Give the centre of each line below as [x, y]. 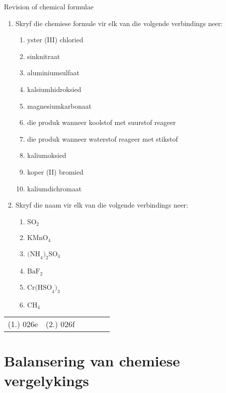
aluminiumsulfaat [53, 73]
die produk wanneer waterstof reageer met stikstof [102, 138]
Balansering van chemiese [92, 361]
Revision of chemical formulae [49, 6]
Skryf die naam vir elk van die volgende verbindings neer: [102, 205]
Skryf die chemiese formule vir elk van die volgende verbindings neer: [119, 23]
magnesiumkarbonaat [59, 106]
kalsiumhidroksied [54, 89]
